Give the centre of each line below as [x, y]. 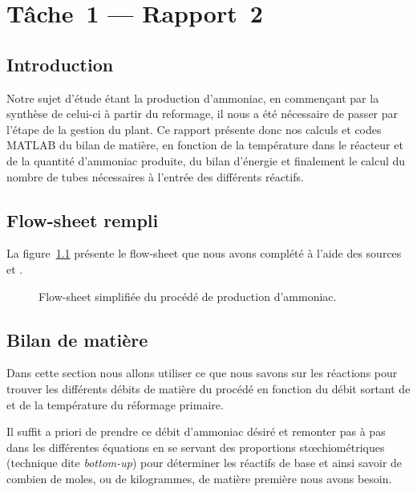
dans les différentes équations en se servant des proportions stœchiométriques [196, 447]
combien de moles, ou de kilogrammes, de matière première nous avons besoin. [199, 478]
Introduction [60, 64]
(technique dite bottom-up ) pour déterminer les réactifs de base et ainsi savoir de [204, 463]
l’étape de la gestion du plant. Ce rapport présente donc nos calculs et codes [194, 129]
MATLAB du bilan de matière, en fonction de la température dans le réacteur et [205, 145]
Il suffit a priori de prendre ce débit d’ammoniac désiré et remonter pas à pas [196, 431]
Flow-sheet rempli [83, 220]
